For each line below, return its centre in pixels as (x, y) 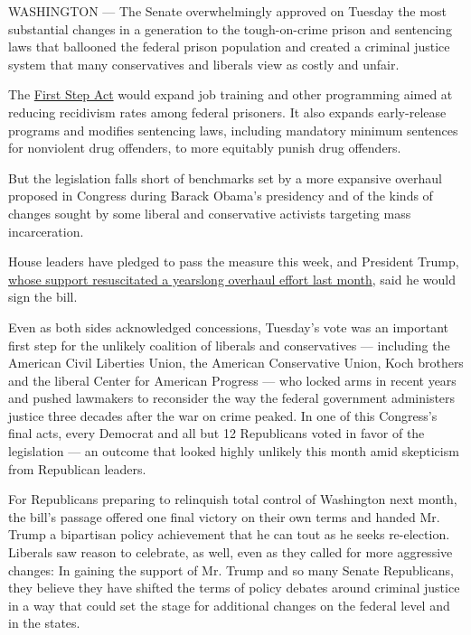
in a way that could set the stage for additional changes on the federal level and (229, 605)
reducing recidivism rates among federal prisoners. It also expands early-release (227, 112)
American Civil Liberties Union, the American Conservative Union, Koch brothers (236, 363)
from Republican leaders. (77, 468)
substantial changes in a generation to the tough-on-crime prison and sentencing (230, 28)
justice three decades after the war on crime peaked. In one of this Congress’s (223, 415)
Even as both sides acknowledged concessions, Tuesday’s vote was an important (228, 327)
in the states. (44, 623)
